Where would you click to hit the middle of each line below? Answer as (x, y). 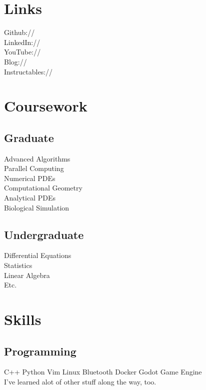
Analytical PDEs (30, 198)
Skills (23, 319)
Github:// (19, 32)
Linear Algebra (27, 275)
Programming (40, 351)
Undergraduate (44, 234)
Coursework (46, 106)
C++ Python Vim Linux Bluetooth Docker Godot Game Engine (103, 372)
